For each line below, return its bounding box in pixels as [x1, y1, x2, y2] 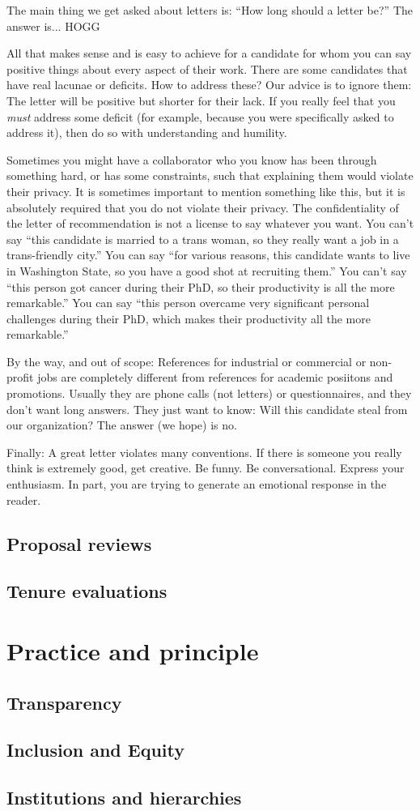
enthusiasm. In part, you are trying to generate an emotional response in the [6, 476, 387, 493]
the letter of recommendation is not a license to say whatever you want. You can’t [6, 215, 414, 232]
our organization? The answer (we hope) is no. [6, 416, 237, 433]
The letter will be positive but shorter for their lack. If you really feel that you [6, 92, 396, 109]
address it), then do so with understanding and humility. [6, 124, 287, 141]
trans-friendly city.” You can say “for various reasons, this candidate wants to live [6, 246, 410, 263]
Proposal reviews [6, 531, 152, 556]
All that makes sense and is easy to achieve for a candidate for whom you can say [6, 45, 412, 62]
